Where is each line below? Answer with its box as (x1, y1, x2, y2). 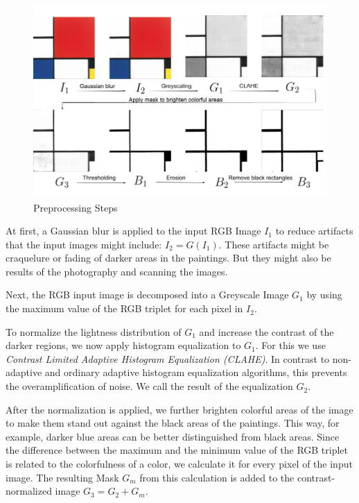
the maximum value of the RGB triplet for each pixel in (6, 301, 243, 316)
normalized (6, 484, 52, 498)
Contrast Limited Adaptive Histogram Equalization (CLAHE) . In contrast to (6, 351, 330, 366)
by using (306, 287, 342, 302)
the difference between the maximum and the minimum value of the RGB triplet (6, 443, 349, 457)
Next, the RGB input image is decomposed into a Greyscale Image (6, 287, 289, 302)
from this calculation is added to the (139, 470, 295, 484)
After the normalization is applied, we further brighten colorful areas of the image (6, 402, 353, 416)
